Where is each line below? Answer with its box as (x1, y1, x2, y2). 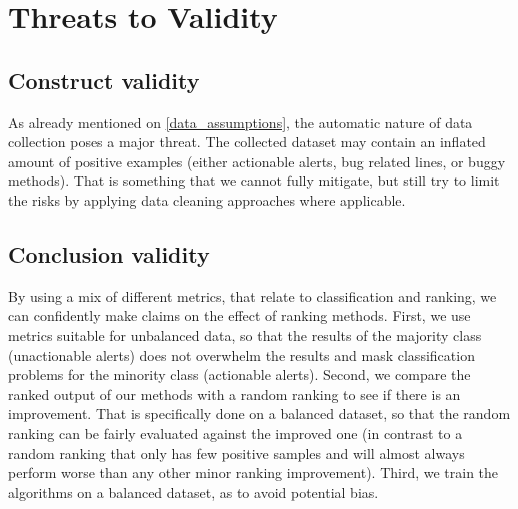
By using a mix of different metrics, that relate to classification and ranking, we (8, 285, 497, 306)
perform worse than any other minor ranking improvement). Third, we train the (8, 462, 499, 483)
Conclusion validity (8, 238, 210, 269)
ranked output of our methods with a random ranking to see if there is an (8, 383, 461, 404)
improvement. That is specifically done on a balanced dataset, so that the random (8, 403, 511, 424)
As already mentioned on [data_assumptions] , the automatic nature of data (8, 111, 473, 132)
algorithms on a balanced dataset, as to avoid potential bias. (8, 481, 379, 502)
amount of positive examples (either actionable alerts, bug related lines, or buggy (8, 150, 506, 171)
